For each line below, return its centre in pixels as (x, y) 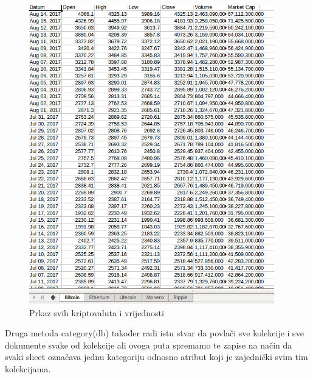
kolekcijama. (28, 368)
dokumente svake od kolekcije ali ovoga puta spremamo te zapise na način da (149, 345)
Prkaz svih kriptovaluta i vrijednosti (97, 312)
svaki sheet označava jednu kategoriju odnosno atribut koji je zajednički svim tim (156, 357)
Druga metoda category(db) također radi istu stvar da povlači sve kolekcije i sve (154, 333)
